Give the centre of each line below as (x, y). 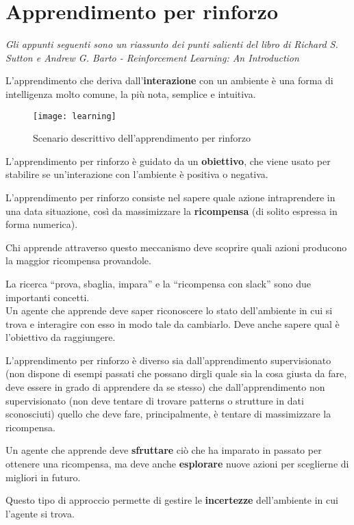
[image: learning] (75, 116)
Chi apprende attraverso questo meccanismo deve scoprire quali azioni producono (176, 247)
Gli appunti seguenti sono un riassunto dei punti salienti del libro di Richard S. (172, 44)
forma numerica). (42, 224)
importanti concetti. (48, 297)
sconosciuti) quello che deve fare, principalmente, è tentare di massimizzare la (168, 414)
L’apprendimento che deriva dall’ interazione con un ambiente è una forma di (169, 80)
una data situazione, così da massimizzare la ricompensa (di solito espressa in (172, 210)
